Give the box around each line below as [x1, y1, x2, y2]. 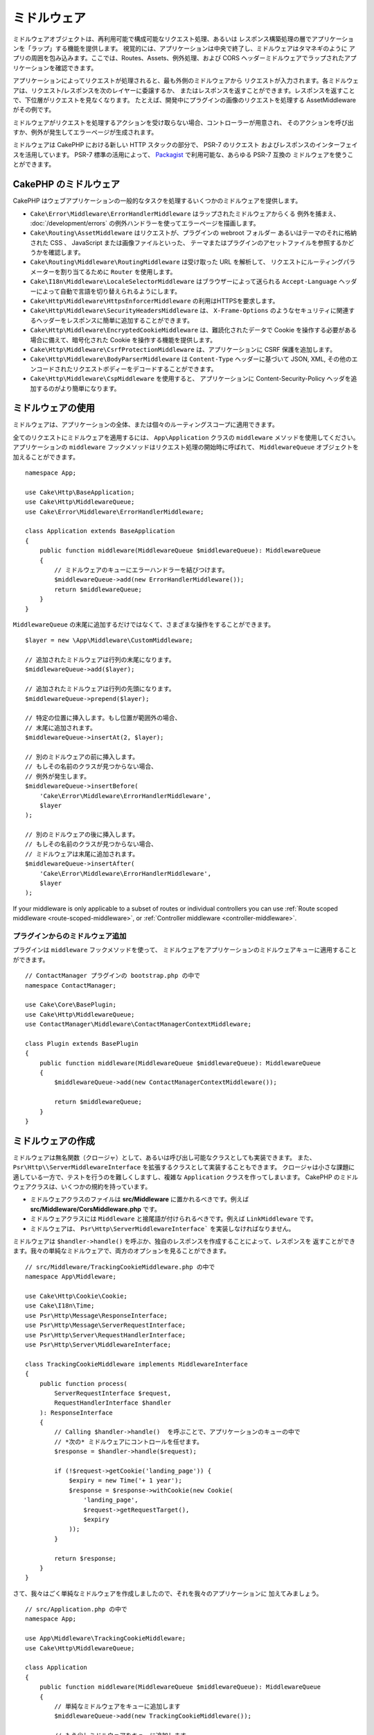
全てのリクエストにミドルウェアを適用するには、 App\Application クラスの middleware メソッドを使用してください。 [12, 433, 359, 441]
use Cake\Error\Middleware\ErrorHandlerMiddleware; [25, 507, 204, 516]
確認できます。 [55, 63, 98, 72]
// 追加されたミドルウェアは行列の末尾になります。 [25, 656, 175, 664]
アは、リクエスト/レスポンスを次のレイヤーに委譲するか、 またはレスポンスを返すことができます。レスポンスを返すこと [12, 86, 356, 94]
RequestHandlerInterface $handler [54, 1399, 172, 1407]
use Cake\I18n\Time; [25, 1302, 95, 1310]
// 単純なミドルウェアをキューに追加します [54, 1702, 181, 1710]
